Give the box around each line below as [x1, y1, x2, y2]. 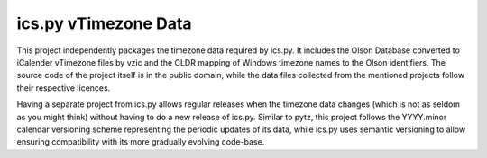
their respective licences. [16, 82, 111, 93]
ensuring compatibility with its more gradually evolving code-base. [16, 136, 265, 147]
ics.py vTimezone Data [16, 13, 193, 33]
